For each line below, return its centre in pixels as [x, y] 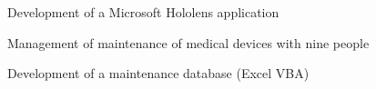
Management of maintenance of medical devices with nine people [188, 42]
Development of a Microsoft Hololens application [143, 12]
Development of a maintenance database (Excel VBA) [158, 73]
